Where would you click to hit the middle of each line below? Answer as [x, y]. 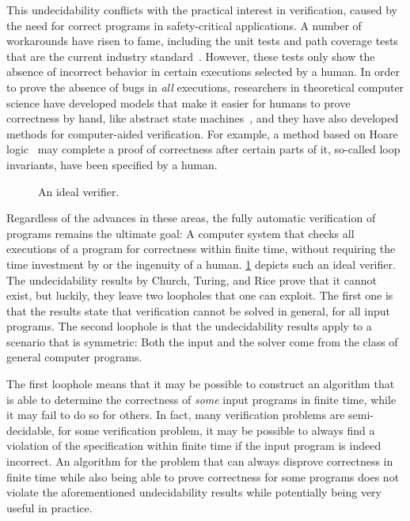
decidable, [30, 430]
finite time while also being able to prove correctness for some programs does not [203, 476]
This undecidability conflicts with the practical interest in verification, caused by [202, 9]
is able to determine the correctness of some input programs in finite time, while [201, 399]
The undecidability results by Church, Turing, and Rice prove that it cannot [192, 279]
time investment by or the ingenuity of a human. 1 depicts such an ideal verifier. [201, 264]
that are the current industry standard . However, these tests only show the [191, 56]
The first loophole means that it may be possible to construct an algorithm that [201, 384]
